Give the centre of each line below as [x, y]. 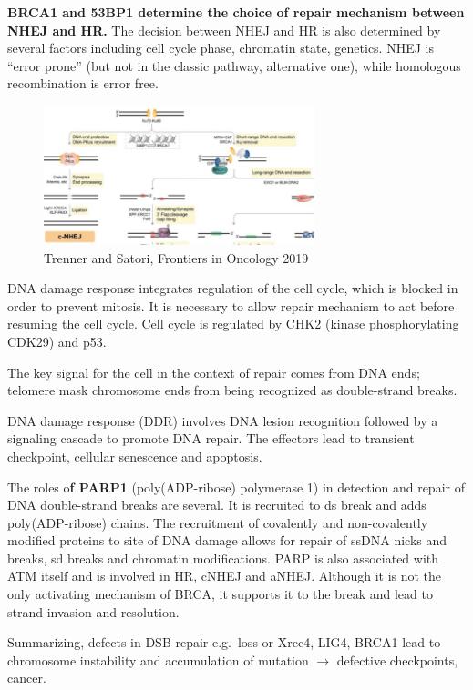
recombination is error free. [83, 83]
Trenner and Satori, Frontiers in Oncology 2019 [176, 257]
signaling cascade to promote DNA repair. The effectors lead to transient [211, 438]
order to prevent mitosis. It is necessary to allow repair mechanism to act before [231, 305]
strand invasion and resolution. [93, 611]
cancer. [27, 678]
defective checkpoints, [397, 660]
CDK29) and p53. [57, 341]
